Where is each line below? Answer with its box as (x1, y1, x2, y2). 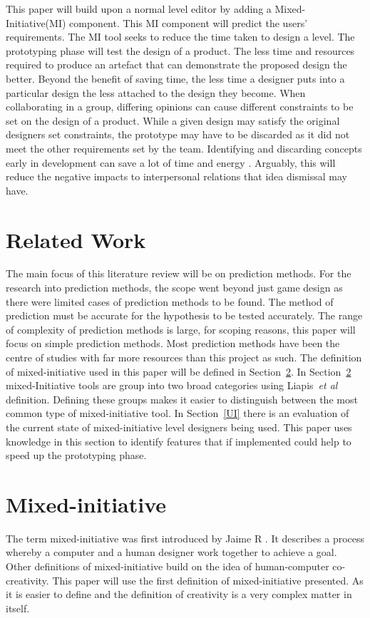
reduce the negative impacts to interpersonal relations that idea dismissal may (6, 169, 347, 184)
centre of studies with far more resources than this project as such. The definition (6, 350, 362, 364)
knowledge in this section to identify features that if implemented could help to (6, 433, 351, 448)
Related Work (6, 225, 146, 254)
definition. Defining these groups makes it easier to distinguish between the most (6, 391, 358, 406)
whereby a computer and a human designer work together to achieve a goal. (6, 545, 337, 560)
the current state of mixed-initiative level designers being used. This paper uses (6, 419, 352, 434)
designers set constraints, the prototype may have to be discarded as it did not (6, 127, 350, 142)
